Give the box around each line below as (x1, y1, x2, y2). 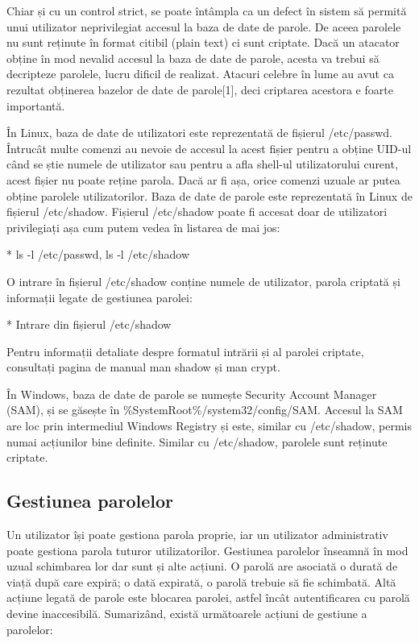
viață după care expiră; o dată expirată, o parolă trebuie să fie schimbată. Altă (6, 573, 396, 590)
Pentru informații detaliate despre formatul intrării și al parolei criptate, (6, 342, 364, 359)
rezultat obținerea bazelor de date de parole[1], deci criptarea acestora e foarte (6, 81, 393, 97)
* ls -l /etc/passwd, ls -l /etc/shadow (6, 246, 190, 263)
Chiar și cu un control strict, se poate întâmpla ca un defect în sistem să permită (6, 2, 407, 19)
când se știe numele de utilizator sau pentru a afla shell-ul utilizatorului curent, (6, 156, 398, 172)
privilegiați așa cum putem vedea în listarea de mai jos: (6, 218, 280, 235)
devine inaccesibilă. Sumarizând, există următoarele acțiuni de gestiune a (6, 605, 367, 622)
